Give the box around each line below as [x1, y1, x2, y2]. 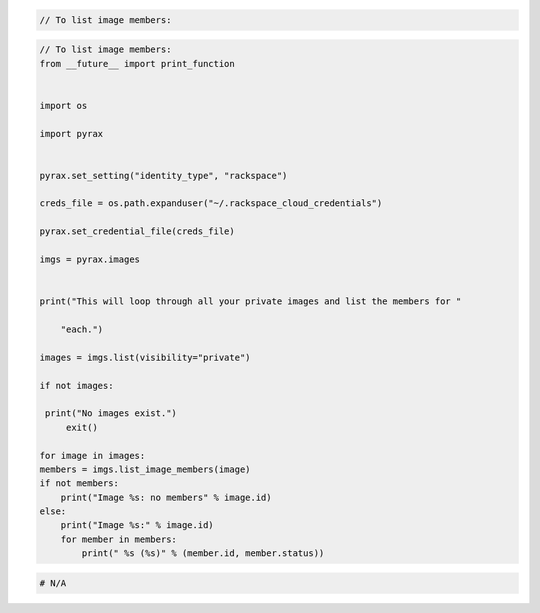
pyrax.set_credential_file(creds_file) [39, 226, 235, 237]
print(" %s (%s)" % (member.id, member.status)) [81, 548, 325, 559]
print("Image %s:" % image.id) [60, 520, 214, 531]
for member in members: [60, 533, 177, 545]
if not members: [39, 478, 120, 489]
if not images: [39, 380, 114, 391]
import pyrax [39, 128, 104, 139]
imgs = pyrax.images [39, 254, 140, 265]
